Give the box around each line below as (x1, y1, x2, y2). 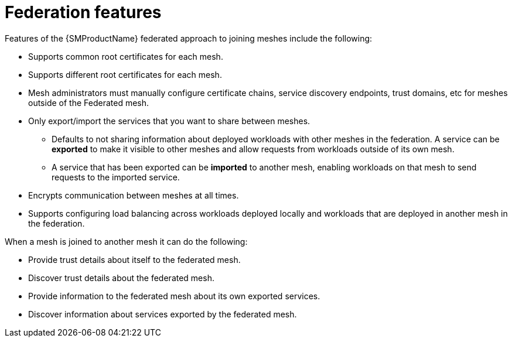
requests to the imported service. (52, 172, 180, 182)
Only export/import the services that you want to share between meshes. (28, 115, 310, 126)
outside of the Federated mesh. (28, 97, 149, 108)
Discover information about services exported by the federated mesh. (28, 309, 297, 319)
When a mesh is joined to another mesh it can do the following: (5, 236, 248, 247)
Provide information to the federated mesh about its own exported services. (28, 290, 320, 301)
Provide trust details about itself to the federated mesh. (28, 254, 241, 265)
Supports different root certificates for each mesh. (28, 69, 222, 80)
